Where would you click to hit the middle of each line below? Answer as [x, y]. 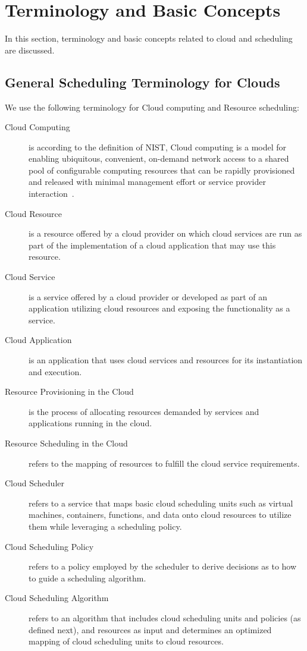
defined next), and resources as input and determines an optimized [150, 629]
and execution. [55, 371]
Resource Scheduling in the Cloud [66, 443]
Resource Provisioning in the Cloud [69, 391]
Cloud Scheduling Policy [49, 546]
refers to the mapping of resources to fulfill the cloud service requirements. [164, 463]
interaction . [51, 194]
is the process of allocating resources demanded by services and [144, 411]
